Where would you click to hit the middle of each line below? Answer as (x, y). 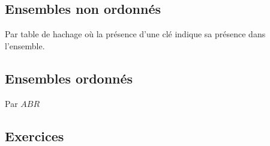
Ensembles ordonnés (69, 78)
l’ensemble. (25, 45)
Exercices (34, 135)
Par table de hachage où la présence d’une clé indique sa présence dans (135, 34)
